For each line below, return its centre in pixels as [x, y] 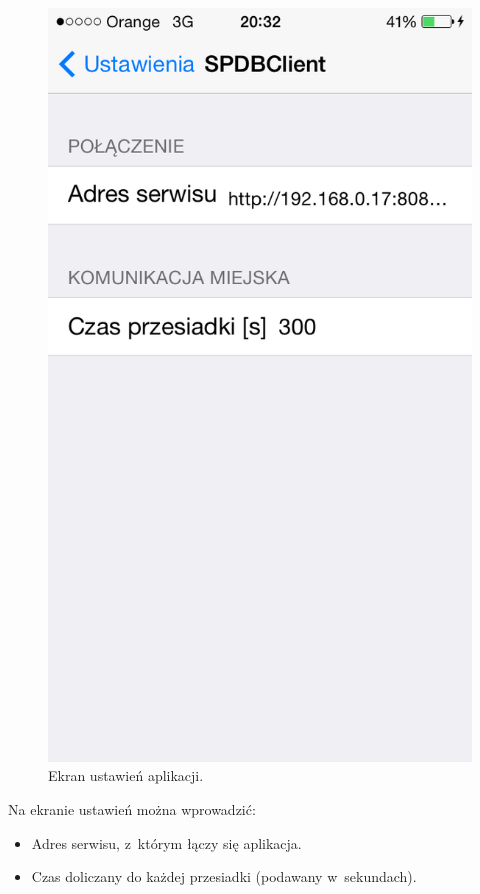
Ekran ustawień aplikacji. [126, 775]
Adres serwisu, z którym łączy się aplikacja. [166, 842]
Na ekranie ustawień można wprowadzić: [132, 808]
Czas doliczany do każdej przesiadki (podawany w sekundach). [224, 876]
